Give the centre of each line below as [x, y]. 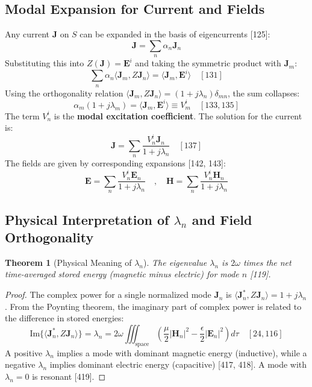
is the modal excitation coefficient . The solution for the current [178, 115]
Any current [27, 34]
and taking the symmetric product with [208, 63]
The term [22, 115]
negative [20, 364]
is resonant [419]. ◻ [69, 376]
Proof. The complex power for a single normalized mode [108, 294]
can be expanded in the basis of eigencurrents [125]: [175, 34]
